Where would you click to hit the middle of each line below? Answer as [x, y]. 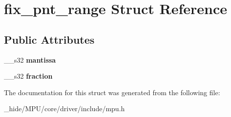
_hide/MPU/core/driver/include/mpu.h [64, 109]
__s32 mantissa [30, 59]
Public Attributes [49, 39]
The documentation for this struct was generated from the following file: [112, 92]
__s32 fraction [28, 76]
